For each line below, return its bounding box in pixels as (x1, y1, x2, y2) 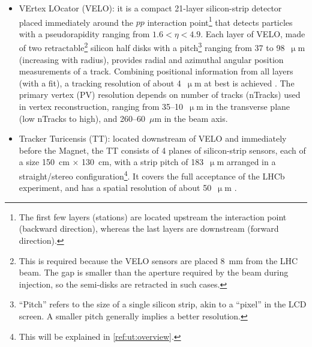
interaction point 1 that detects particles (147, 14, 293, 28)
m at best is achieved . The (194, 76, 295, 89)
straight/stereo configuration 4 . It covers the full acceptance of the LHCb (19, 168, 285, 182)
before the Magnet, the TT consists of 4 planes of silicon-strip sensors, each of (19, 143, 306, 156)
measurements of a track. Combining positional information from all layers (19, 65, 293, 77)
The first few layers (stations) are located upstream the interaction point (19, 210, 287, 223)
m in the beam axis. (154, 112, 228, 124)
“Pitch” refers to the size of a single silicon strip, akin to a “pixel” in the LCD (19, 298, 307, 310)
